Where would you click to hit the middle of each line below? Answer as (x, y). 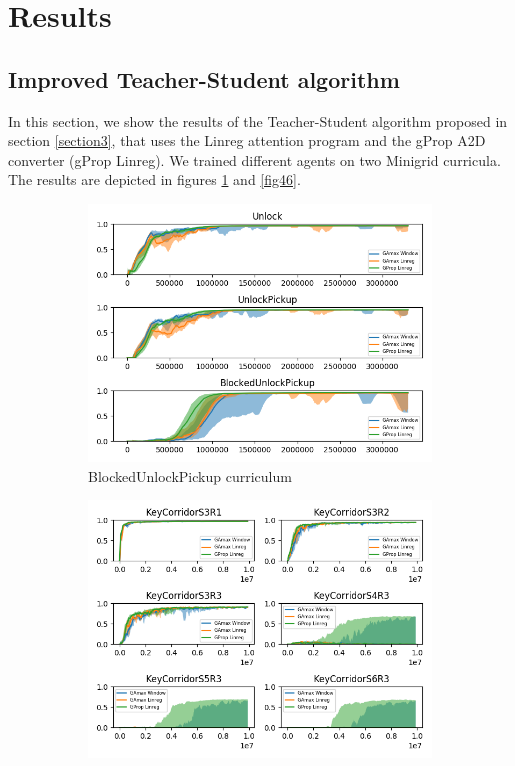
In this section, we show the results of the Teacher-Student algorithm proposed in (258, 120)
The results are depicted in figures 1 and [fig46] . (154, 179)
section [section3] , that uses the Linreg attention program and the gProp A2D (247, 140)
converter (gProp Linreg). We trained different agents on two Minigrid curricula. (254, 159)
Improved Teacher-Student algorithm (204, 78)
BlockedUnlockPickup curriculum (190, 475)
